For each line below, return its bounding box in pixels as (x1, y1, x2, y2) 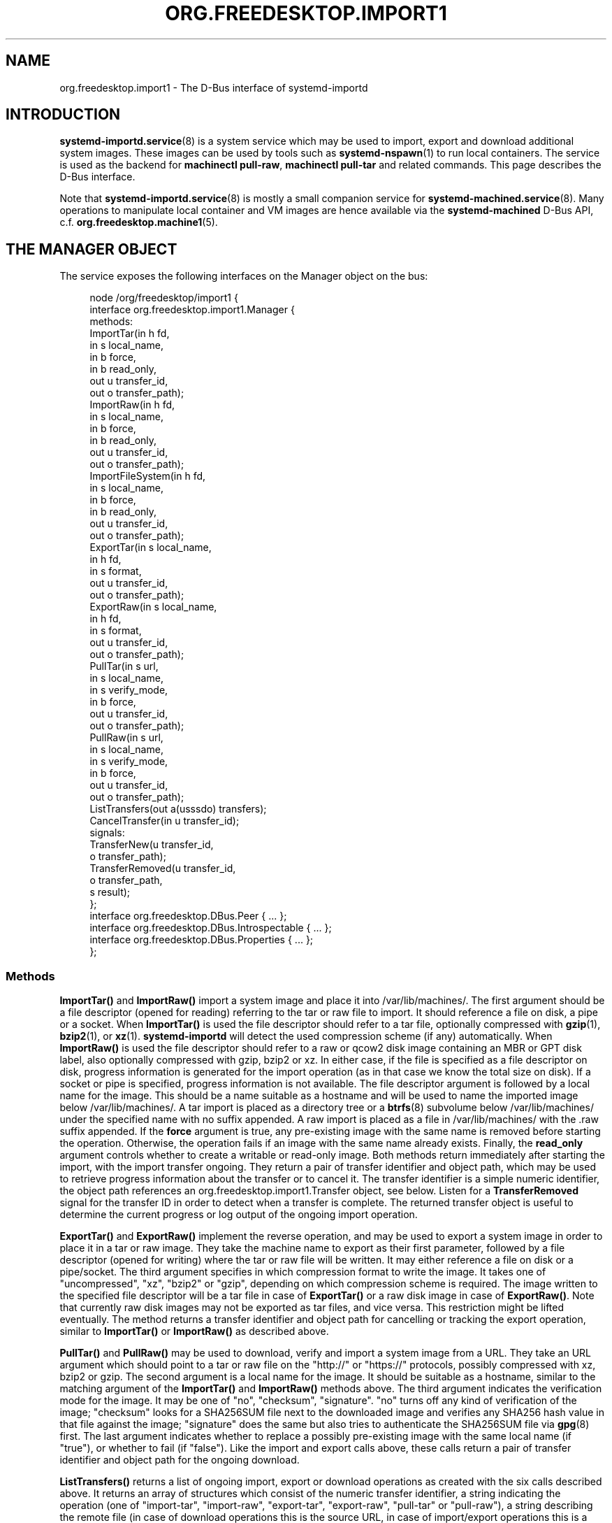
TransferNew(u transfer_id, (89, 838, 214, 851)
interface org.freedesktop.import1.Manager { (89, 303, 295, 316)
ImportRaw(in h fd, (89, 399, 175, 411)
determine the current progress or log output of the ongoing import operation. (59, 1208, 418, 1221)
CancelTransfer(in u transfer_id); (89, 815, 240, 827)
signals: (89, 827, 125, 839)
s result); (89, 886, 131, 899)
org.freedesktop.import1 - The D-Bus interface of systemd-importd (59, 81, 368, 94)
